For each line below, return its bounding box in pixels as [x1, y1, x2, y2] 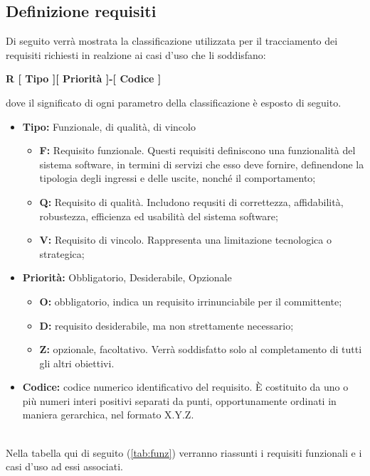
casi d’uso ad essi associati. [6, 459, 123, 474]
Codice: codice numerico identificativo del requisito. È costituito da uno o [22, 379, 349, 394]
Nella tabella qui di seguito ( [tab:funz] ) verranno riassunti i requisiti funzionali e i [6, 445, 362, 460]
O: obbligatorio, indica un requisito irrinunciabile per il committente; [39, 293, 342, 308]
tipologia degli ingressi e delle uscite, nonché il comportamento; [39, 171, 316, 185]
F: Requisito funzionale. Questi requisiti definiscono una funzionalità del [39, 143, 356, 158]
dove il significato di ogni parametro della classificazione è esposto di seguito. [6, 94, 342, 109]
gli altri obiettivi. [39, 355, 115, 370]
